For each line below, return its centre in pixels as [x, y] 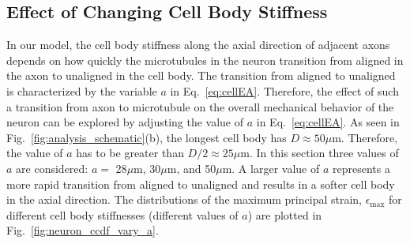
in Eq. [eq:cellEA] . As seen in [328, 122]
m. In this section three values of [320, 153]
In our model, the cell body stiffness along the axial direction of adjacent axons [198, 45]
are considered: [52, 168]
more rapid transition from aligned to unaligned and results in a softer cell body [201, 184]
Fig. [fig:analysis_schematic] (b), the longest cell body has [147, 137]
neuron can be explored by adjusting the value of [125, 122]
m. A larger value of [271, 168]
